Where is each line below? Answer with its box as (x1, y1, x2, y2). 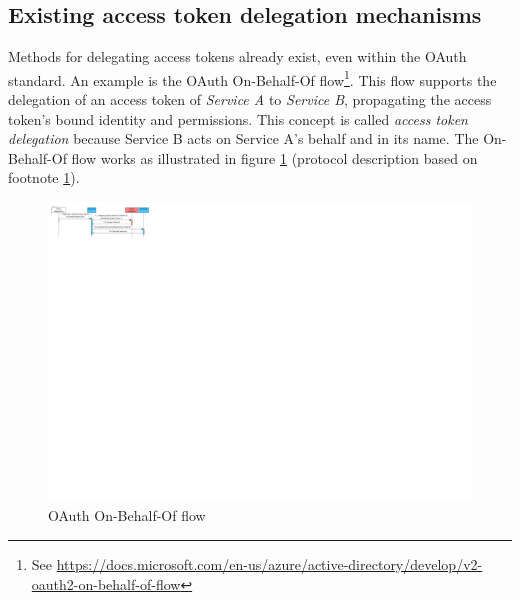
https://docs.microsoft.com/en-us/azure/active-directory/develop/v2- (56, 553, 483, 574)
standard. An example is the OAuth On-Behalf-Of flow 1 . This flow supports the (8, 66, 497, 90)
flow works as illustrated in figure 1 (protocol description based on (71, 147, 478, 168)
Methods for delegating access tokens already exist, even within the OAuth (8, 46, 467, 67)
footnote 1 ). (8, 167, 80, 188)
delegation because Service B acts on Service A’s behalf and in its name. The (8, 128, 479, 149)
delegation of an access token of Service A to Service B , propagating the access (8, 89, 492, 110)
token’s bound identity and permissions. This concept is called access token (8, 108, 468, 129)
